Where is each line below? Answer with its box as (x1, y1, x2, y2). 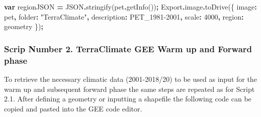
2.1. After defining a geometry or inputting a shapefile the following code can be (4, 93, 251, 104)
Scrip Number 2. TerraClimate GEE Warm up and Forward (4, 42, 252, 55)
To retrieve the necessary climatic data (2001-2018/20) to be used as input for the (4, 73, 257, 84)
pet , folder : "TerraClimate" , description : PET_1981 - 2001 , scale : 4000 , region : (4, 11, 244, 22)
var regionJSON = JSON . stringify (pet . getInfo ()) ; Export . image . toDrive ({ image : (4, 2, 257, 12)
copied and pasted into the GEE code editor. (4, 103, 142, 113)
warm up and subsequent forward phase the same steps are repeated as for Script (4, 83, 255, 94)
